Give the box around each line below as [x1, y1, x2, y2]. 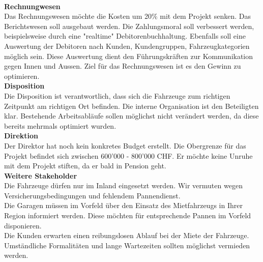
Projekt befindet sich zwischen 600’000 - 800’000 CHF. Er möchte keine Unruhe [4, 150, 253, 161]
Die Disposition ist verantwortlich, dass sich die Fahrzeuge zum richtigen [4, 90, 230, 101]
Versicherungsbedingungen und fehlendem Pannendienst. [4, 190, 181, 200]
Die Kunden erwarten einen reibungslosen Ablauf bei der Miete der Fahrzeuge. [4, 230, 249, 241]
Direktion [4, 130, 39, 141]
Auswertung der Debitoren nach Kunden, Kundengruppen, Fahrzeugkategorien [4, 40, 250, 51]
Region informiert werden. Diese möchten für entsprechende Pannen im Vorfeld [4, 210, 251, 221]
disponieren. [4, 220, 42, 230]
